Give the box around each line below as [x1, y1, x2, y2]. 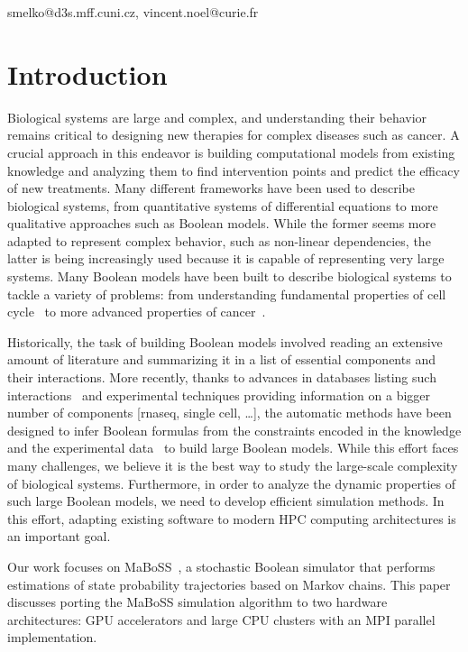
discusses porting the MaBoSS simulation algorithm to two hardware [7, 592, 388, 611]
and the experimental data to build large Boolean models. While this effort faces [7, 438, 459, 457]
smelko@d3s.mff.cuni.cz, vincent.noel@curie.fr [7, 3, 259, 21]
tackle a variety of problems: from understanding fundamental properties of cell [7, 284, 446, 303]
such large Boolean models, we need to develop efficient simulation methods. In [7, 491, 445, 510]
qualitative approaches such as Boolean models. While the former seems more [7, 214, 436, 233]
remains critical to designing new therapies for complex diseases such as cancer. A [7, 125, 460, 144]
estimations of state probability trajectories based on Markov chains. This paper [7, 574, 451, 593]
